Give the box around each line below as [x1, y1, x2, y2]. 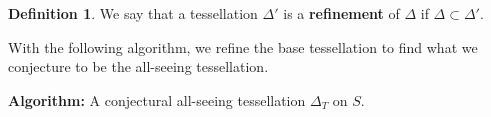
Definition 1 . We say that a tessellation [8, 3, 258, 23]
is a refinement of [283, 3, 400, 23]
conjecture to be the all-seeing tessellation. [8, 56, 269, 77]
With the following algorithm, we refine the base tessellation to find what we [8, 36, 478, 57]
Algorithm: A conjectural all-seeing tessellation [8, 89, 306, 110]
